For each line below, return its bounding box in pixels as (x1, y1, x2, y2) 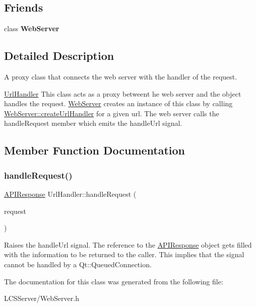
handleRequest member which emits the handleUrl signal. (4, 118, 182, 128)
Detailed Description (4, 48, 114, 63)
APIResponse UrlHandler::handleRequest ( (4, 188, 137, 199)
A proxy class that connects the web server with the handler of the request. (4, 71, 237, 82)
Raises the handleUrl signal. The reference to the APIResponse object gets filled (4, 239, 252, 250)
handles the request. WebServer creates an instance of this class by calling (4, 98, 233, 109)
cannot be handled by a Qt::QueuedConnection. (4, 259, 152, 269)
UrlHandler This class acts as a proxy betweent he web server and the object (4, 88, 241, 99)
